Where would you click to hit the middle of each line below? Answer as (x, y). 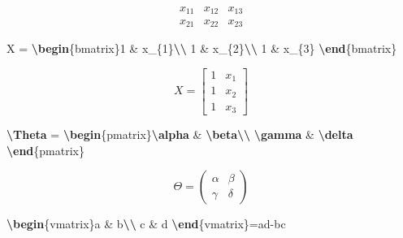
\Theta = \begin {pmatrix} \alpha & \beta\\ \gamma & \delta (180, 134)
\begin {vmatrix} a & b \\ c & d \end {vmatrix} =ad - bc (146, 224)
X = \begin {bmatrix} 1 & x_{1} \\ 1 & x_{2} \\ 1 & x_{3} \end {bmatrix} (202, 48)
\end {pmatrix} (45, 150)
